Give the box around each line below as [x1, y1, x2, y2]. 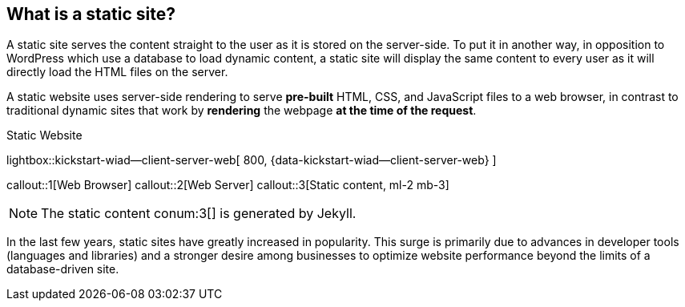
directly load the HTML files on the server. [6, 65, 228, 79]
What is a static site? [6, 4, 175, 24]
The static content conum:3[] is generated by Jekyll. [41, 205, 357, 222]
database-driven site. [6, 262, 119, 277]
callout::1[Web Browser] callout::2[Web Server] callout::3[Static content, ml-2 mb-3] [6, 178, 449, 192]
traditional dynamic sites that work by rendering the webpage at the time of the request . [6, 103, 477, 118]
